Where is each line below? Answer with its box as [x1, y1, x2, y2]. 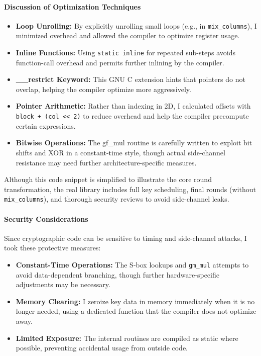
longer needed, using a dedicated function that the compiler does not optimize [16, 306, 256, 316]
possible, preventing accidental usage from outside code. [16, 342, 188, 353]
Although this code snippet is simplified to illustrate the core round [4, 174, 212, 185]
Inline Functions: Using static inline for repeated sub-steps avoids [16, 47, 235, 58]
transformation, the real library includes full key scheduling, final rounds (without [4, 184, 256, 194]
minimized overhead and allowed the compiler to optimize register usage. [16, 30, 240, 41]
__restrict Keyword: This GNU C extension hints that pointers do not [16, 74, 245, 84]
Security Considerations [4, 213, 88, 224]
